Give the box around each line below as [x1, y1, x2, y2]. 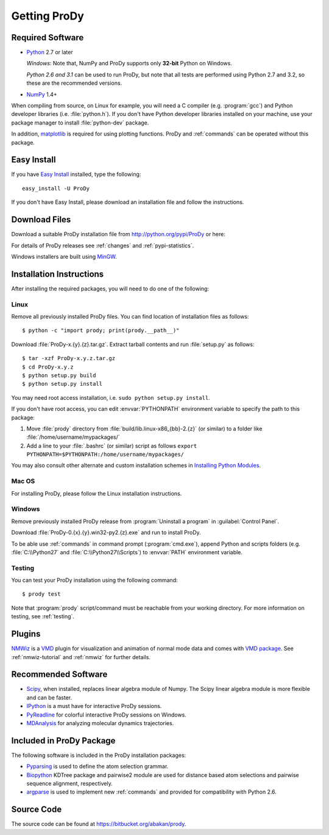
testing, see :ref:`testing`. [11, 613, 74, 620]
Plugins [11, 629, 41, 639]
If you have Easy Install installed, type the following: [11, 171, 141, 178]
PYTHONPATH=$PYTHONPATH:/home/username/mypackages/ [26, 451, 185, 458]
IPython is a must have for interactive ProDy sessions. [26, 703, 162, 710]
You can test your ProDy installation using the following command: [11, 577, 178, 584]
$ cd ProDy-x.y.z [22, 363, 74, 371]
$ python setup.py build [22, 372, 96, 378]
